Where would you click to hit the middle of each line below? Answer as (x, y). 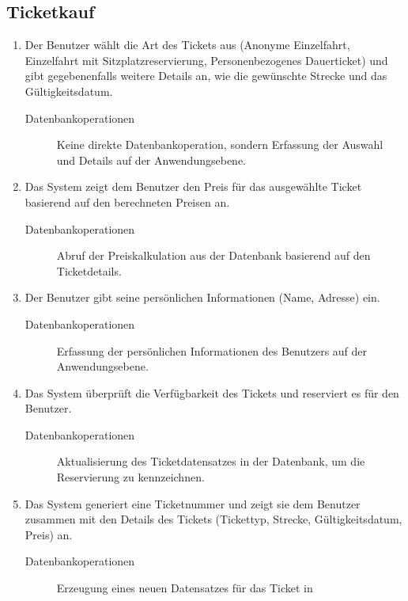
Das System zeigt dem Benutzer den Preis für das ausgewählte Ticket (193, 186)
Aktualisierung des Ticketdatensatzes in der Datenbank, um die (211, 461)
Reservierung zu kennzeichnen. (130, 477)
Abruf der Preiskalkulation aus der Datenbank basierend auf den (213, 255)
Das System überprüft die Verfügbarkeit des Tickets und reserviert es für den (212, 392)
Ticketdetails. (89, 270)
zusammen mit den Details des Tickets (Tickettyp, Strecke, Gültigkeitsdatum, (213, 519)
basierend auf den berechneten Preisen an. (127, 202)
